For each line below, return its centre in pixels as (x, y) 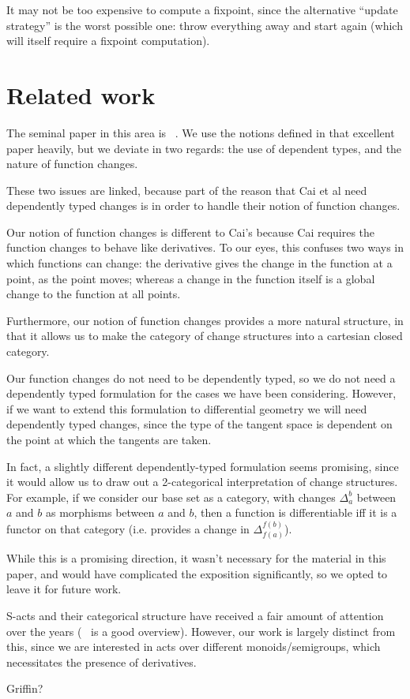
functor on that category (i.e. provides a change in (128, 528)
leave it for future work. (64, 589)
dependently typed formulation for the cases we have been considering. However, (201, 393)
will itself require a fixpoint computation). (108, 41)
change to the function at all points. (94, 294)
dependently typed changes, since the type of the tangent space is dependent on (199, 424)
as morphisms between (100, 512)
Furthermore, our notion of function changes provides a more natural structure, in (205, 320)
